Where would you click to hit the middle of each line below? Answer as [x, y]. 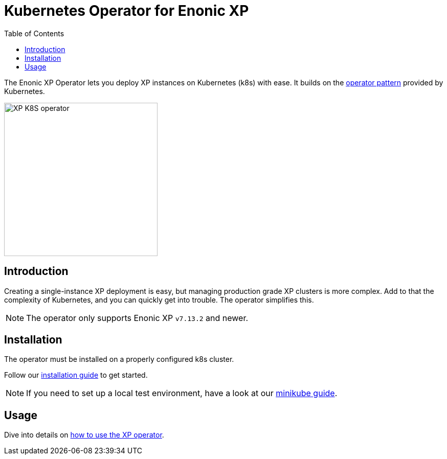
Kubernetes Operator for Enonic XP [127, 11]
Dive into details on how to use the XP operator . [84, 435]
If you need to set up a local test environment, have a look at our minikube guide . [182, 393]
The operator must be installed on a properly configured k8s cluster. [119, 359]
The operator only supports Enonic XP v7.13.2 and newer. [137, 318]
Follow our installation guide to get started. [76, 375]
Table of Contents [34, 33]
